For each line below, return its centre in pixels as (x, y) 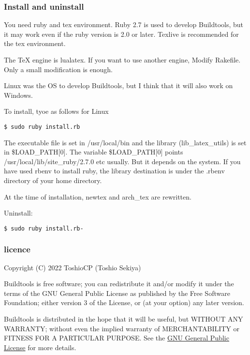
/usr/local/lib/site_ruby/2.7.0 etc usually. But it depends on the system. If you (122, 161)
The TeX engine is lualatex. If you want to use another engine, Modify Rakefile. (122, 60)
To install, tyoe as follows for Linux (56, 111)
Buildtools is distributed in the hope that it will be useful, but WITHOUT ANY (124, 319)
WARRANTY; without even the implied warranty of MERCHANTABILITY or (122, 328)
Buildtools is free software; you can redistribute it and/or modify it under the (119, 284)
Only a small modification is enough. (58, 69)
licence (17, 249)
